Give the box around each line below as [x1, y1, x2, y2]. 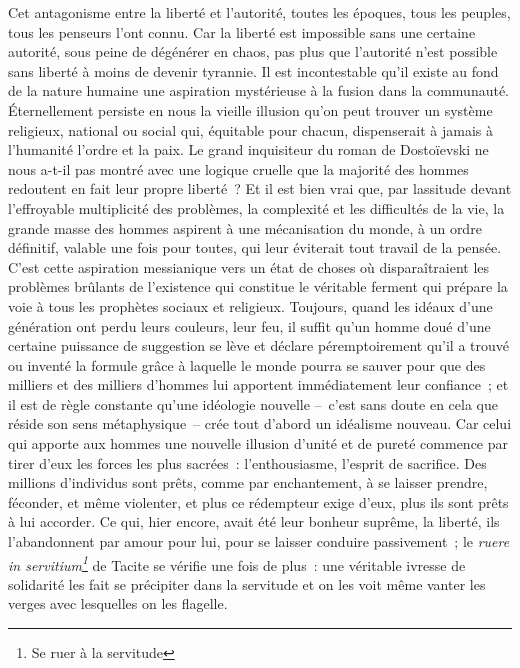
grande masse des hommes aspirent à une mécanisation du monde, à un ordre [8, 217, 482, 238]
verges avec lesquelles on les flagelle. [8, 593, 228, 614]
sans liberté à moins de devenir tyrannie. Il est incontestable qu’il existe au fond [8, 60, 499, 81]
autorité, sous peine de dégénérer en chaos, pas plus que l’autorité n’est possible [8, 41, 498, 62]
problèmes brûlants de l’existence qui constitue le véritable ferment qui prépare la [8, 276, 508, 297]
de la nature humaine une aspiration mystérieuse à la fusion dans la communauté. [8, 80, 510, 101]
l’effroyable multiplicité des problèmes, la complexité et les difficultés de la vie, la [8, 197, 505, 218]
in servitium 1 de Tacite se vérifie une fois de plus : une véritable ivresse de [8, 551, 466, 575]
